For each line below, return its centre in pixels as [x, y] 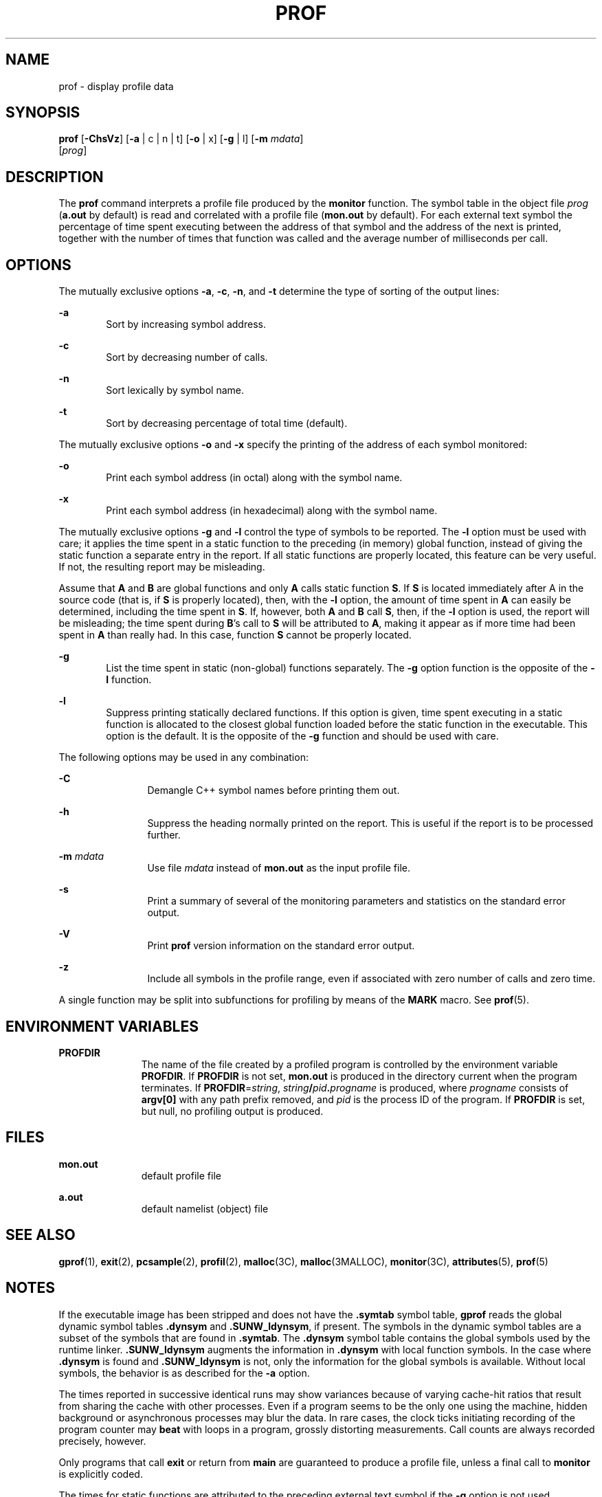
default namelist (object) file [205, 1208]
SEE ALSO [41, 1235]
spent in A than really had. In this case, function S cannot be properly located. [235, 635]
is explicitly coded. [101, 1474]
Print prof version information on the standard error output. [281, 946]
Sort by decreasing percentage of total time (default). [227, 423]
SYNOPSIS [43, 113]
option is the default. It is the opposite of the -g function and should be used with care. [302, 736]
